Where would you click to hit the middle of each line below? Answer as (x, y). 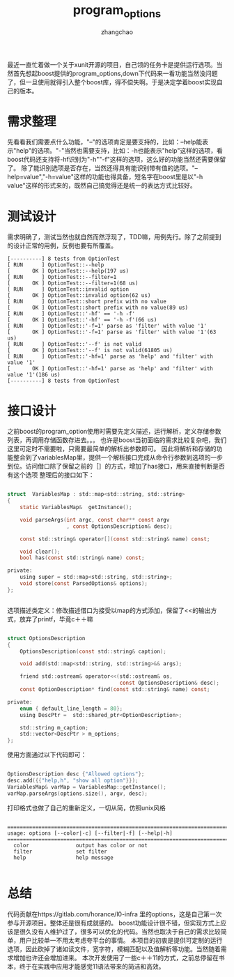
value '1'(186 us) (34, 375)
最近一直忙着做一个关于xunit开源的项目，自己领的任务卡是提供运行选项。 (112, 64)
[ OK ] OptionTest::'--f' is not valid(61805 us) (90, 351)
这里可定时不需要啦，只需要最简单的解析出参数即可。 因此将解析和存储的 (112, 449)
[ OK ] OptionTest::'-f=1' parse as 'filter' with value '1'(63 (112, 332)
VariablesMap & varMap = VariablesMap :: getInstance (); (87, 787)
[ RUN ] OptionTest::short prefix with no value (87, 302)
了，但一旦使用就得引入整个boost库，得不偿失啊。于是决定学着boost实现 (112, 82)
